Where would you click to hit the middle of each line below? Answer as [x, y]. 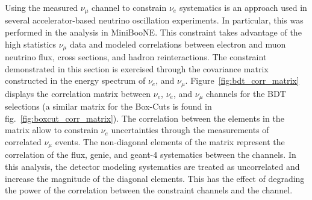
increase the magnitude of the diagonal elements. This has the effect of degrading [155, 178]
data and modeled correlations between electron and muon [178, 44]
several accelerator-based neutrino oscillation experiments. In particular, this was [154, 20]
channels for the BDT [246, 93]
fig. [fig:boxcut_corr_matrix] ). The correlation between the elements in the [145, 118]
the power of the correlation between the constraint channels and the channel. [149, 190]
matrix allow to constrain [51, 130]
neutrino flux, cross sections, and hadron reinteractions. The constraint [136, 57]
